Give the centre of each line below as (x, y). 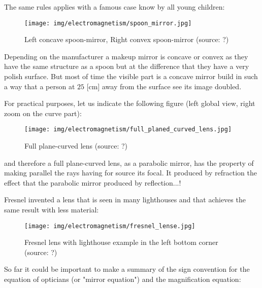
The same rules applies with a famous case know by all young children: (114, 7)
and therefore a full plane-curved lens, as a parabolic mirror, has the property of (129, 163)
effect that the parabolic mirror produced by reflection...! (93, 182)
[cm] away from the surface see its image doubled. (164, 86)
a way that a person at (40, 86)
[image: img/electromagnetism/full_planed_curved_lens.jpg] (128, 130)
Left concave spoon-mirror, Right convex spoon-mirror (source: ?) (127, 39)
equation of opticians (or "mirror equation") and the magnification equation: (123, 279)
